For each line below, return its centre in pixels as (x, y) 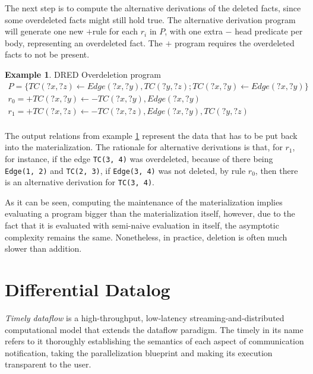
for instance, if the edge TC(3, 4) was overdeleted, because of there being (139, 158)
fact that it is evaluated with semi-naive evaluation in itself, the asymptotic (142, 225)
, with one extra (194, 31)
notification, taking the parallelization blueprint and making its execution (139, 352)
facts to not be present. (47, 54)
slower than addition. (43, 248)
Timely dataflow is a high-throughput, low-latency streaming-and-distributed (145, 317)
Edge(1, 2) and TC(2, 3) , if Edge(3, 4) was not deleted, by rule (125, 170)
